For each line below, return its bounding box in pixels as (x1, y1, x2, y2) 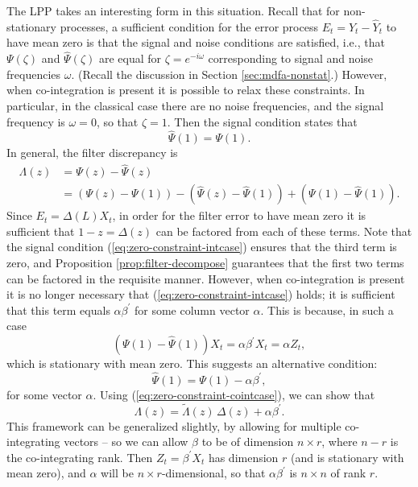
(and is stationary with (291, 448, 404, 465)
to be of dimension (201, 433, 294, 450)
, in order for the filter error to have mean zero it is (112, 207, 366, 224)
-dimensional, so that (161, 464, 266, 481)
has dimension (208, 448, 279, 465)
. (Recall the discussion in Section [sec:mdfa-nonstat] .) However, (71, 65, 387, 82)
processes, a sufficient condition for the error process (60, 18, 318, 35)
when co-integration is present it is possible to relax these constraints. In (6, 81, 365, 98)
